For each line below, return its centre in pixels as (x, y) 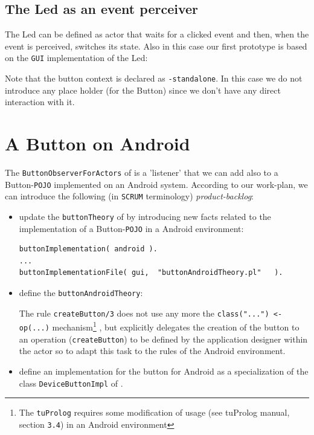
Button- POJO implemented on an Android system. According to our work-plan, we (156, 184)
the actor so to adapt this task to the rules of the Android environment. (152, 351)
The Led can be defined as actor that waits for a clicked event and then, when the (157, 34)
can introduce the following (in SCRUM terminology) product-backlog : (129, 196)
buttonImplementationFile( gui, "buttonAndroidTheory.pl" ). (151, 273)
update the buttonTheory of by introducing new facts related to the (145, 216)
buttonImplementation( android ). (88, 249)
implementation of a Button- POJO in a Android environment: (131, 228)
